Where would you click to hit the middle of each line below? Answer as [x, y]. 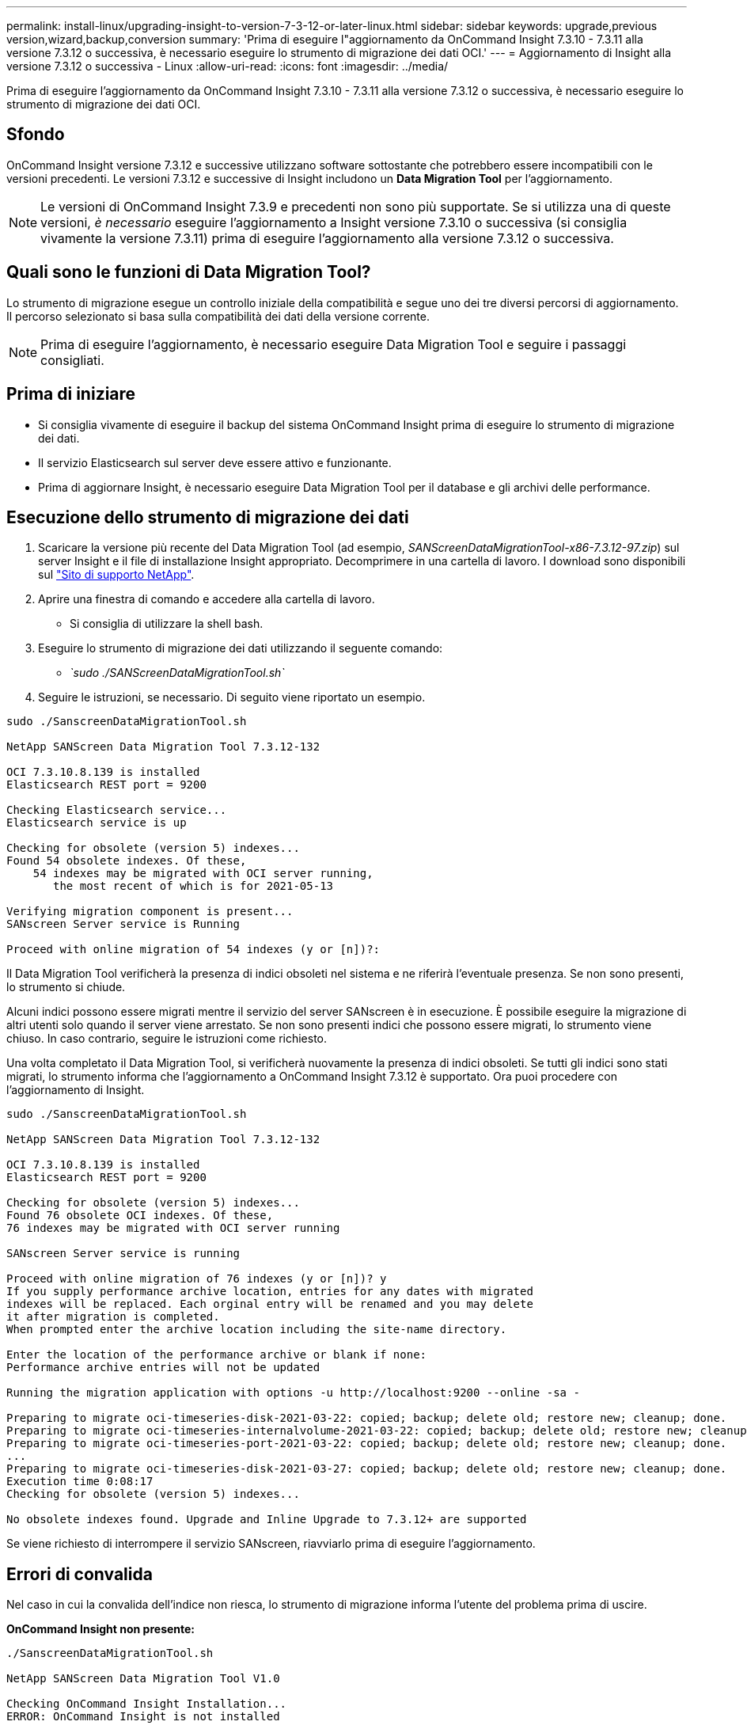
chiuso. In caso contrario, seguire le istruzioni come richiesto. [167, 1039]
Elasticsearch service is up [97, 823]
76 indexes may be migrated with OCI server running [173, 1228]
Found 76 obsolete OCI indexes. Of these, [140, 1216]
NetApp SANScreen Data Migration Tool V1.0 [143, 1679]
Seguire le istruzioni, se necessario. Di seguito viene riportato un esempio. [232, 697]
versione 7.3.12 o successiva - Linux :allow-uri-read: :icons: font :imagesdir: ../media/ [228, 66]
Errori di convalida [80, 1574]
